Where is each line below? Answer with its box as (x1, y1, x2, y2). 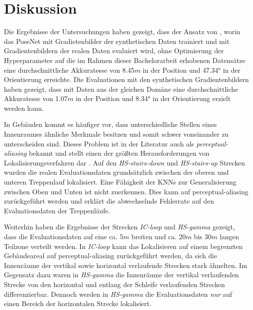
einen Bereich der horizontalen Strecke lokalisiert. (4, 298, 152, 309)
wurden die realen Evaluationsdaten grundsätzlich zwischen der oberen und (4, 167, 229, 177)
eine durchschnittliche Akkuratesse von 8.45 (4, 64, 135, 75)
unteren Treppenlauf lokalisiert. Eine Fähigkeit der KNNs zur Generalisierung (4, 177, 236, 187)
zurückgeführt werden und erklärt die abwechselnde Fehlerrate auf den (4, 196, 214, 206)
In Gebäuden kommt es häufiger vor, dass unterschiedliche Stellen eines (4, 119, 217, 129)
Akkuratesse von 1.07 (4, 93, 68, 103)
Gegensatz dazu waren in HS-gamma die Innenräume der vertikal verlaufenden (4, 269, 239, 280)
